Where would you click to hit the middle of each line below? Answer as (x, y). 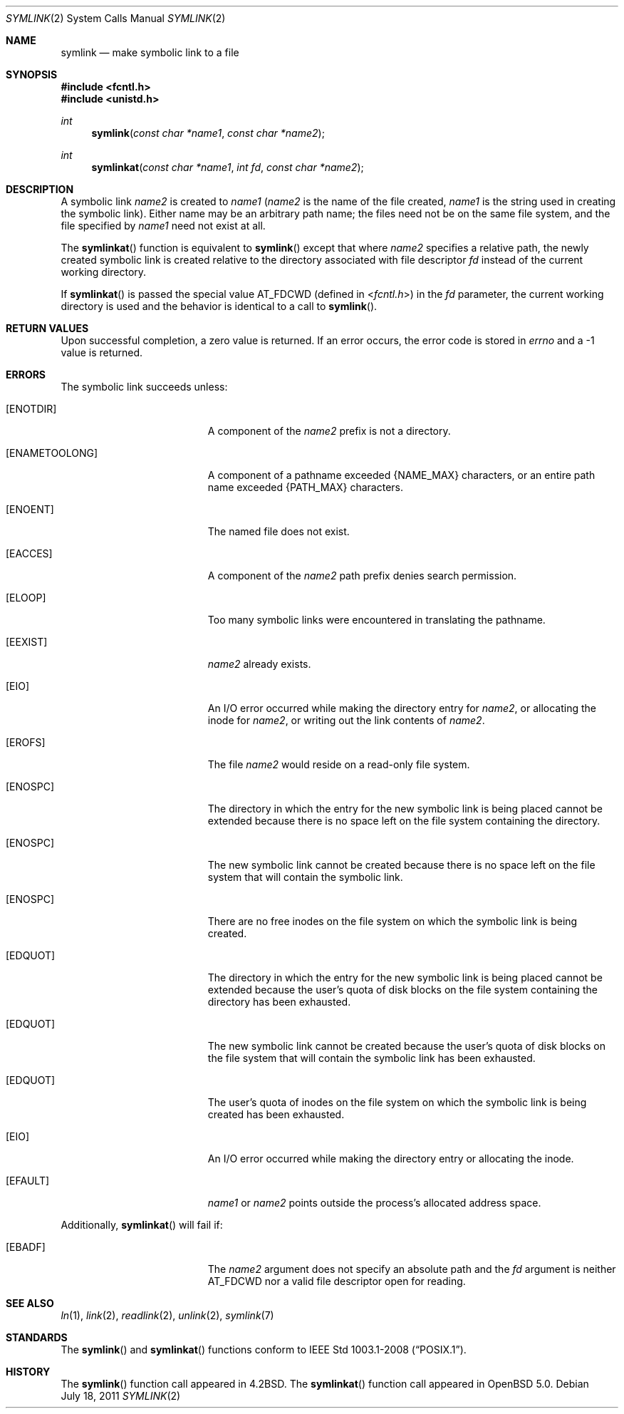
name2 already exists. (259, 664)
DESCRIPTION (40, 189)
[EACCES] (29, 553)
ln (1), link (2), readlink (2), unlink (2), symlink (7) (167, 1315)
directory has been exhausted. (279, 1002)
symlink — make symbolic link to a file (150, 52)
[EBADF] (26, 1247)
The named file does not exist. (279, 531)
